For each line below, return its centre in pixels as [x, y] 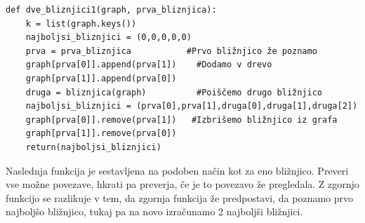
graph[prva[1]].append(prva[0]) [101, 78]
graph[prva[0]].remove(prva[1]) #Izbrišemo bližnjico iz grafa [181, 120]
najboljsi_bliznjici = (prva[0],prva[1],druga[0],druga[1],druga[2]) [192, 106]
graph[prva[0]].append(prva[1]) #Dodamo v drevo [149, 65]
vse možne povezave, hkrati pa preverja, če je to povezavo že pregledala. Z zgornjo [182, 184]
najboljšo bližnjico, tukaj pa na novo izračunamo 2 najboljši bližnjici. [154, 211]
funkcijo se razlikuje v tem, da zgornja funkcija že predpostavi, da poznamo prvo [180, 197]
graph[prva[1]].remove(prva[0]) [101, 134]
